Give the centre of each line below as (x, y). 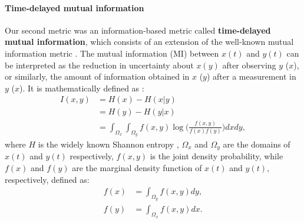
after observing (249, 65)
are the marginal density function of (137, 168)
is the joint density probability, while (217, 156)
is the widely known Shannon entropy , (108, 144)
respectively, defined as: (47, 179)
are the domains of (257, 144)
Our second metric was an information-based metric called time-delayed (138, 30)
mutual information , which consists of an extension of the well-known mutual (149, 42)
